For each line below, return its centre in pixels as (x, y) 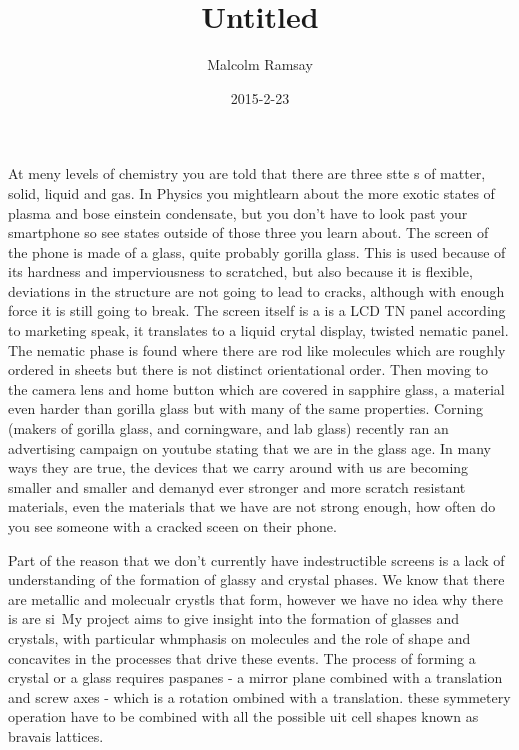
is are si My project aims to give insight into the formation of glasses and (233, 618)
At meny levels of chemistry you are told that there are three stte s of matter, (247, 173)
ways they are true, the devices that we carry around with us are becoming (238, 467)
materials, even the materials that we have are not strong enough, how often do (252, 506)
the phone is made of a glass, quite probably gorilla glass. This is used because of (257, 251)
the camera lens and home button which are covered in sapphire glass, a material (256, 388)
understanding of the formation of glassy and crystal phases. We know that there (256, 579)
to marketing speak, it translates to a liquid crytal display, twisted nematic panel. (258, 330)
